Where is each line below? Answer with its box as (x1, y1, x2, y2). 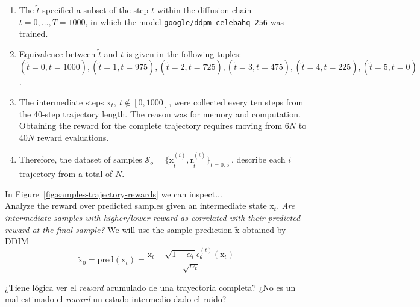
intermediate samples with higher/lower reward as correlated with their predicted (5, 211, 301, 223)
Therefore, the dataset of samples (19, 153, 142, 166)
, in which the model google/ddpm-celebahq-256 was (85, 15, 284, 28)
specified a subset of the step (42, 4, 149, 16)
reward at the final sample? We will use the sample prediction (5, 223, 233, 235)
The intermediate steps (19, 96, 104, 108)
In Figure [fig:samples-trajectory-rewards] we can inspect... (5, 187, 222, 200)
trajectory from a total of (19, 167, 113, 180)
